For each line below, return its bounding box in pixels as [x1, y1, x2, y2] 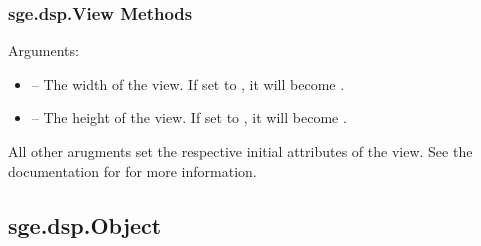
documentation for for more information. [8, 160, 257, 181]
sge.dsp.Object [8, 209, 162, 240]
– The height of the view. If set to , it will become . [31, 107, 347, 128]
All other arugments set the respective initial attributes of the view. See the [8, 141, 473, 161]
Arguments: [8, 40, 79, 61]
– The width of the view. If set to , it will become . [31, 73, 345, 94]
